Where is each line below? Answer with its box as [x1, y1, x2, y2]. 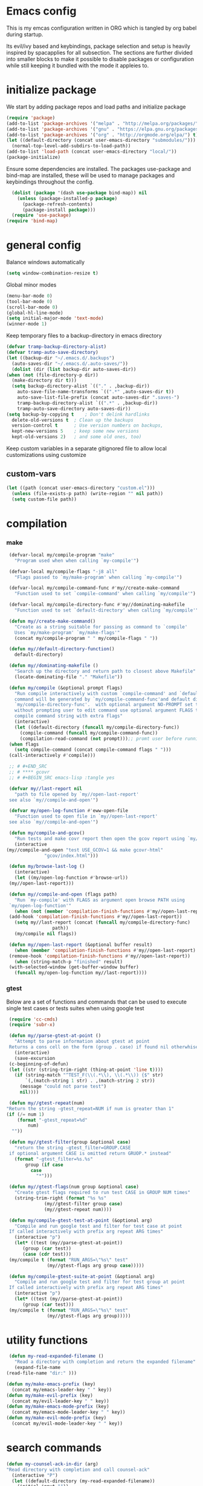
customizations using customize [6, 451, 86, 459]
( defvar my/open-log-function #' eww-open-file [8, 808, 129, 814]
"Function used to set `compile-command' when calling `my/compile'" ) [14, 591, 196, 597]
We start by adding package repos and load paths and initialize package [6, 103, 186, 110]
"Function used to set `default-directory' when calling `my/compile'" [14, 607, 199, 613]
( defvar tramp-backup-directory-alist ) [6, 344, 107, 350]
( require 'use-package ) [11, 212, 71, 219]
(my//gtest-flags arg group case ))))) [47, 1262, 145, 1268]
